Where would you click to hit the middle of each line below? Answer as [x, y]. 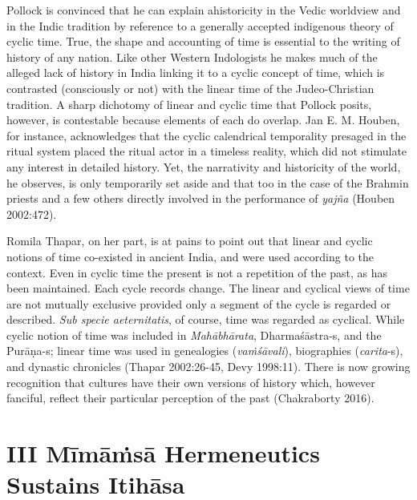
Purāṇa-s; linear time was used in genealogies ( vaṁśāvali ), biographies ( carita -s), [205, 351]
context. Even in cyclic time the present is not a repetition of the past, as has [197, 272]
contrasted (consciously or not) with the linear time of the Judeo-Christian [190, 88]
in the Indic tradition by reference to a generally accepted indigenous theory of [200, 25]
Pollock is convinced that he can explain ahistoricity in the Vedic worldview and [204, 10]
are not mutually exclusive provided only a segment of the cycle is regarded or [199, 303]
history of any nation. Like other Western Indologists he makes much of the [192, 56]
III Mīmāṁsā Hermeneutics [163, 453]
